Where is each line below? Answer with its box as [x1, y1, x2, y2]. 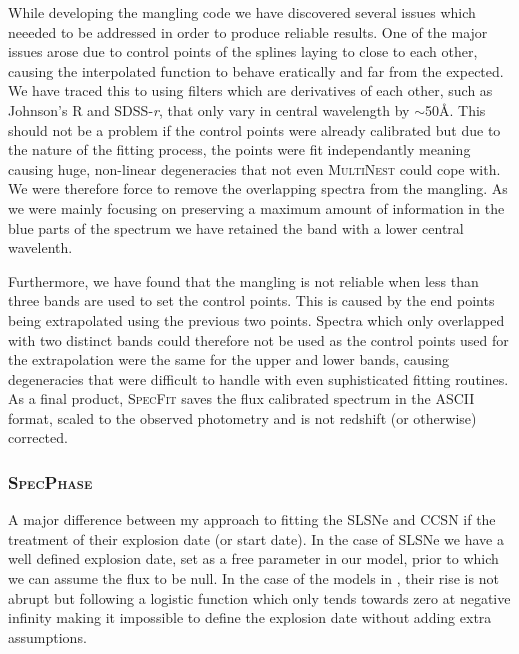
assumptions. [8, 626, 87, 647]
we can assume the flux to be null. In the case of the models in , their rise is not [8, 568, 499, 589]
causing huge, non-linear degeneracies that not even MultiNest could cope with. [8, 158, 501, 179]
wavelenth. [8, 237, 73, 258]
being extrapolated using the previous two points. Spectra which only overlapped [8, 309, 505, 330]
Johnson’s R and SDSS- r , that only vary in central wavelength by [8, 99, 410, 120]
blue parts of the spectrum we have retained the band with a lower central [8, 217, 464, 238]
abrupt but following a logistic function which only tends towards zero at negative [8, 587, 511, 608]
